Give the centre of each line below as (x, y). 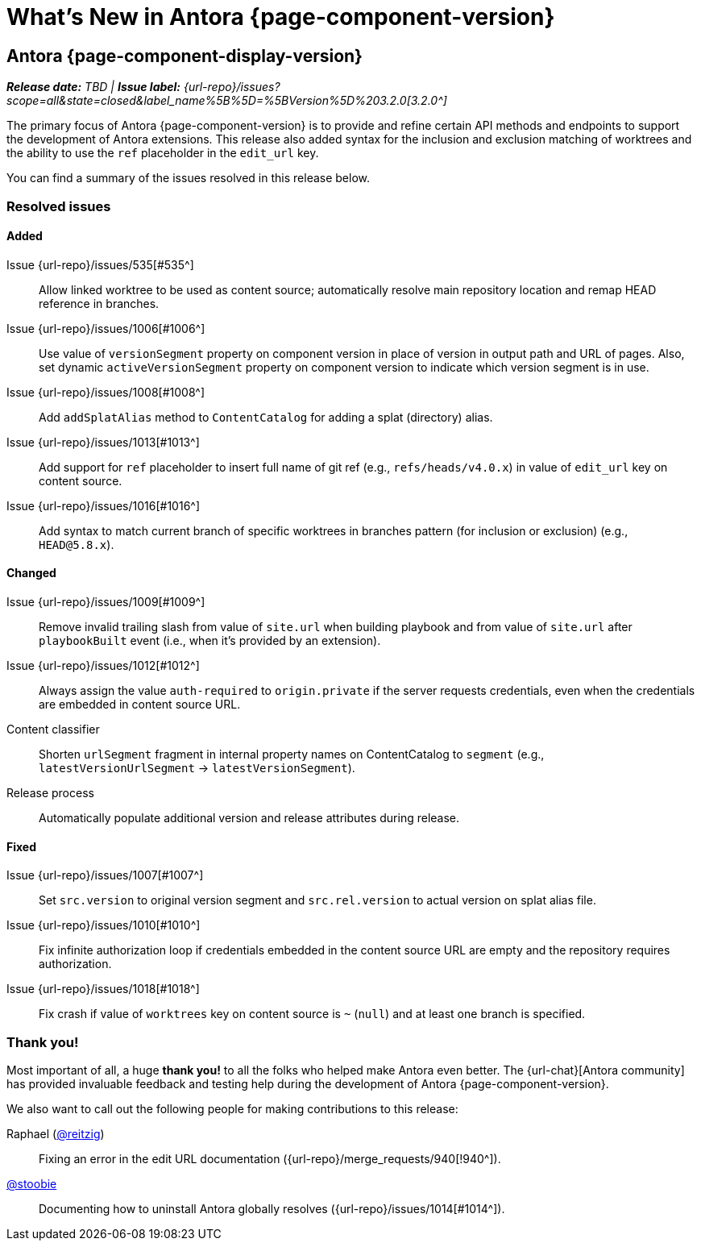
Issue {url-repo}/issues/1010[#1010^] (104, 925)
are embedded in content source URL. (140, 704)
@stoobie (32, 1183)
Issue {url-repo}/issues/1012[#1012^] (103, 665)
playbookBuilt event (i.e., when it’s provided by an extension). (210, 640)
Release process (50, 792)
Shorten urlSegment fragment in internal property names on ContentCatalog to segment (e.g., (292, 754)
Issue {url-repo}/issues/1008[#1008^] (106, 392)
